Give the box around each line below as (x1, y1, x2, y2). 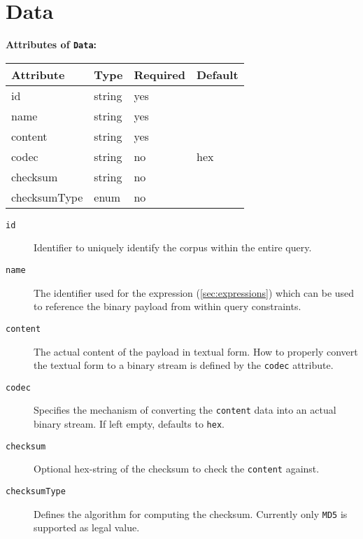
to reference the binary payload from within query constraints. (34, 299, 301, 314)
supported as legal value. (34, 520, 140, 535)
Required (134, 66, 185, 83)
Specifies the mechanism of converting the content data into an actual (34, 402, 336, 417)
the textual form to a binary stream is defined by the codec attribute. (34, 358, 334, 372)
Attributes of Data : (6, 37, 97, 52)
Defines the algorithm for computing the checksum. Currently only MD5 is (34, 506, 348, 521)
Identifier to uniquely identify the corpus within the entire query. (34, 240, 312, 255)
